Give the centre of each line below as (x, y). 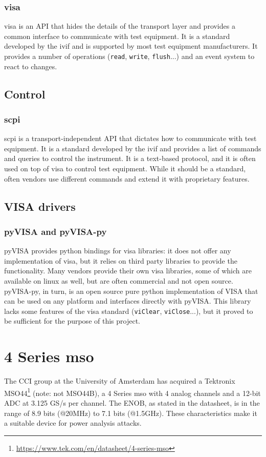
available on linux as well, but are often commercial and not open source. (119, 281)
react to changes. (31, 66)
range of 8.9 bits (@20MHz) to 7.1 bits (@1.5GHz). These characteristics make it (131, 413)
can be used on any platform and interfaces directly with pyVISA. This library (128, 301)
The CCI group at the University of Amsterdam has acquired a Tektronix (120, 381)
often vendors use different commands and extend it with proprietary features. (127, 178)
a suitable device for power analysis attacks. (73, 423)
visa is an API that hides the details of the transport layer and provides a (120, 26)
